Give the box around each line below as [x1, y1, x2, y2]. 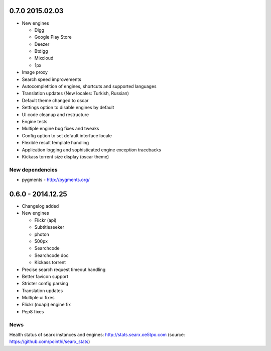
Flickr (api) [34, 217, 57, 223]
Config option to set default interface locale [22, 132, 112, 138]
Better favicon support [22, 273, 69, 279]
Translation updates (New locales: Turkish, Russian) [22, 91, 129, 97]
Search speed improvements [22, 76, 81, 82]
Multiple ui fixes [22, 295, 55, 301]
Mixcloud [34, 55, 54, 61]
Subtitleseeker [34, 224, 65, 230]
